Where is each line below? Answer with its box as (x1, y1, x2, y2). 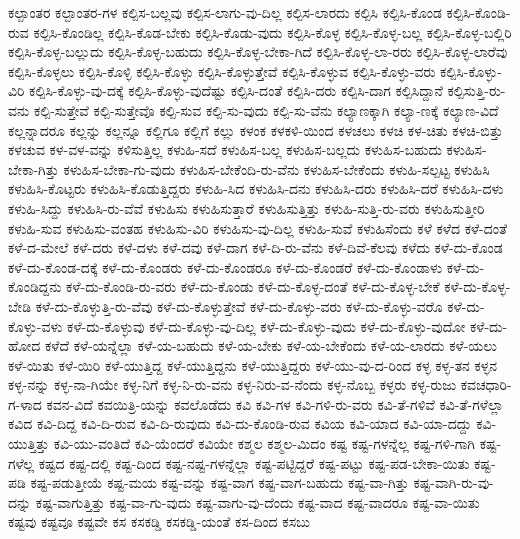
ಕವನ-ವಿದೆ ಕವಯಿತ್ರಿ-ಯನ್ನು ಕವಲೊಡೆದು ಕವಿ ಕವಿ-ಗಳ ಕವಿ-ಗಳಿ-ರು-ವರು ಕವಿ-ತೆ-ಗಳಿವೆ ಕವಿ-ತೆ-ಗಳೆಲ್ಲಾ (46, 393, 504, 414)
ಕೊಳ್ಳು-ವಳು (8, 315, 63, 336)
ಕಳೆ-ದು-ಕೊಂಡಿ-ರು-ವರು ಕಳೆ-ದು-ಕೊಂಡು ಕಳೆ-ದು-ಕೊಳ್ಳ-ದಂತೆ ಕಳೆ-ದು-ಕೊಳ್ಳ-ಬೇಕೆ (66, 276, 440, 297)
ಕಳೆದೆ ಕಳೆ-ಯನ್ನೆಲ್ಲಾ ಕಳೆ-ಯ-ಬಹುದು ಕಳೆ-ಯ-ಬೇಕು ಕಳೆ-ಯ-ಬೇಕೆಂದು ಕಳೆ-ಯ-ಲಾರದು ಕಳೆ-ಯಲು (44, 335, 497, 356)
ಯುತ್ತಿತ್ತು (8, 433, 50, 454)
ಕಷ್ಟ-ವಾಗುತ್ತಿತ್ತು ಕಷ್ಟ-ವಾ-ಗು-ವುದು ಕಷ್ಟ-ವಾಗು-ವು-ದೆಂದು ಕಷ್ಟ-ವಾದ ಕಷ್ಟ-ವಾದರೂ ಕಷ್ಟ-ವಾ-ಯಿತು (35, 491, 480, 512)
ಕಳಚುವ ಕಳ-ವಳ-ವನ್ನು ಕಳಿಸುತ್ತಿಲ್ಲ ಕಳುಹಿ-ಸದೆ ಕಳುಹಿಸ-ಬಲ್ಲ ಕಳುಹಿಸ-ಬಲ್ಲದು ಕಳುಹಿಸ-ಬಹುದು (8, 139, 442, 160)
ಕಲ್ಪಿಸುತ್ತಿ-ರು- (447, 80, 506, 101)
